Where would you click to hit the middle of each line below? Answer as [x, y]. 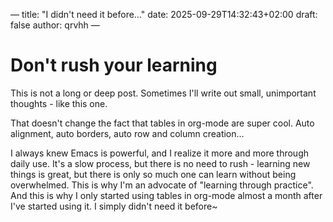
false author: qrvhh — [55, 25]
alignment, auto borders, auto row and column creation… [127, 133]
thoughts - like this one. [59, 103]
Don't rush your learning [114, 65]
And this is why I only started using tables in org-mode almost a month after [166, 195]
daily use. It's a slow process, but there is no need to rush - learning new [160, 163]
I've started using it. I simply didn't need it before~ [114, 206]
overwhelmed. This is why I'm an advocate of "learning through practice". [162, 185]
